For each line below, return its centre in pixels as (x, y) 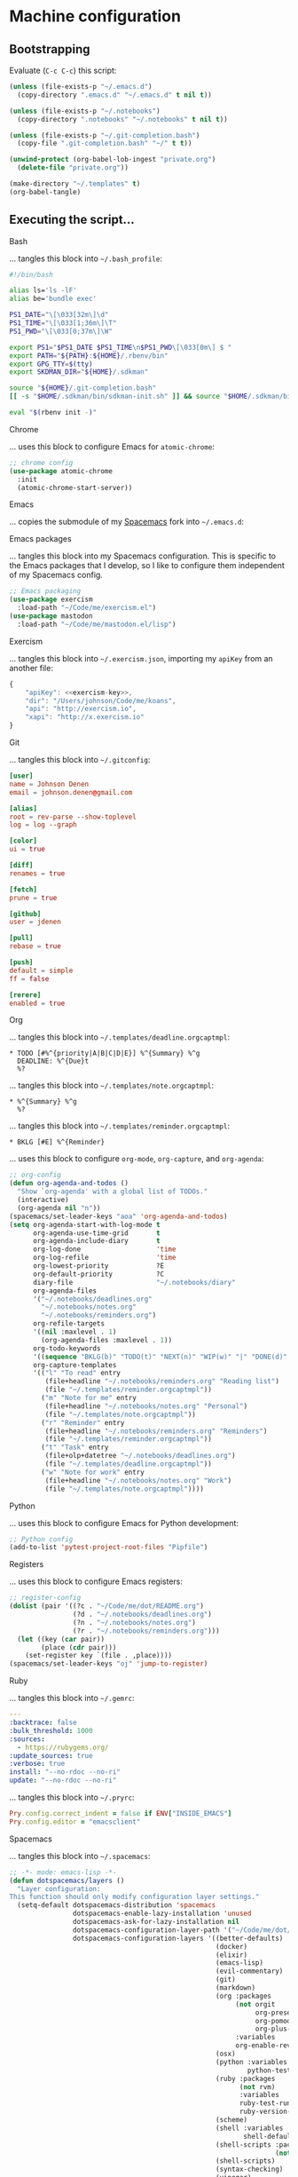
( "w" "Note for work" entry (93, 1472)
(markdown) (235, 1988)
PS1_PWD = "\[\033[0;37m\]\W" (61, 331)
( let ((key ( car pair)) (61, 1639)
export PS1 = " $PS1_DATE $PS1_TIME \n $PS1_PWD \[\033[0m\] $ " (121, 347)
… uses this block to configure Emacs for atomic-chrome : (112, 447)
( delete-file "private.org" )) (73, 168)
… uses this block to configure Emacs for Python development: (124, 1523)
